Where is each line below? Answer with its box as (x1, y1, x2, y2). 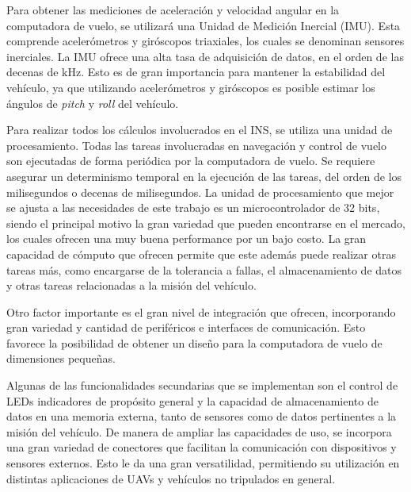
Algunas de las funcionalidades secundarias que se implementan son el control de (6, 377, 398, 394)
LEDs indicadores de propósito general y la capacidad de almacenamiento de (6, 392, 379, 409)
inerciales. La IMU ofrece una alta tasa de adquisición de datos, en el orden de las (6, 48, 404, 64)
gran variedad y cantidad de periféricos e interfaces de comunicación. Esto (6, 319, 366, 336)
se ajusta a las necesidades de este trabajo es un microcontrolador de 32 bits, (6, 199, 380, 216)
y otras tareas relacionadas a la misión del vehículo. (6, 277, 257, 294)
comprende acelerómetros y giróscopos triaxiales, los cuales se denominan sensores (6, 33, 405, 49)
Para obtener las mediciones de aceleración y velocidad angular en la (6, 2, 340, 17)
